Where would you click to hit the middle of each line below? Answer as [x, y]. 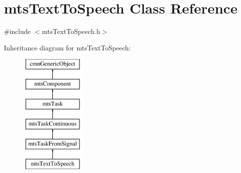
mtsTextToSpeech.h [71, 31]
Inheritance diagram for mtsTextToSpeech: [67, 47]
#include [17, 31]
